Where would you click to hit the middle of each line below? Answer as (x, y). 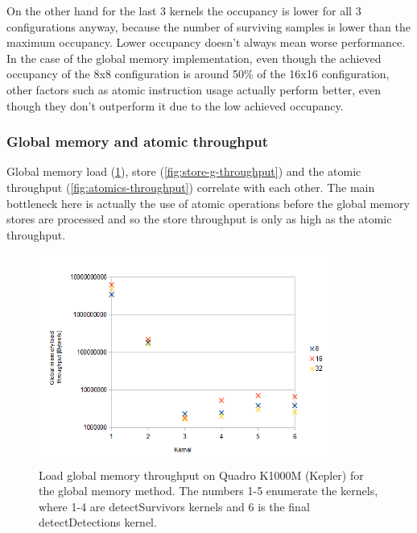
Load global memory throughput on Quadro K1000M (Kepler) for (201, 475)
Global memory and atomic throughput (137, 142)
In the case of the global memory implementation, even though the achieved (194, 58)
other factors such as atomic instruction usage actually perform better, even (194, 89)
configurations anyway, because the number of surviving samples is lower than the (208, 26)
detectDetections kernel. (98, 522)
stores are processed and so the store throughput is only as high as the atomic (199, 219)
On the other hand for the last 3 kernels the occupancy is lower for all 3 (184, 10)
